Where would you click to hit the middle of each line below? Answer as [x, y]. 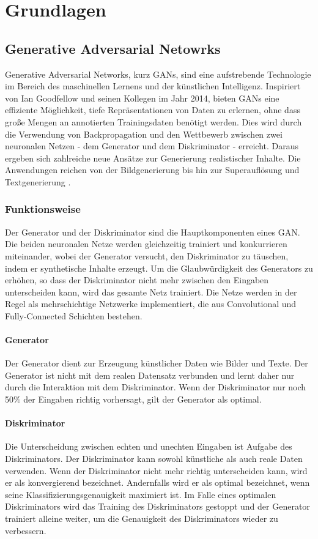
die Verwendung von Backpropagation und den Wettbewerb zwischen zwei [144, 134]
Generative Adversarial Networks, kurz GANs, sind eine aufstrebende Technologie [158, 74]
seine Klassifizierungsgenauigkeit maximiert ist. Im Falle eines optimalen [141, 494]
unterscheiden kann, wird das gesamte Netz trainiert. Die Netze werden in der [151, 292]
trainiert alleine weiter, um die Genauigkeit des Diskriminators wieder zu [142, 519]
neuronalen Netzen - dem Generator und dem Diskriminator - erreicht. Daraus [152, 146]
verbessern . [26, 530]
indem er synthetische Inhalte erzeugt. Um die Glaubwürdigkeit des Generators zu [159, 268]
